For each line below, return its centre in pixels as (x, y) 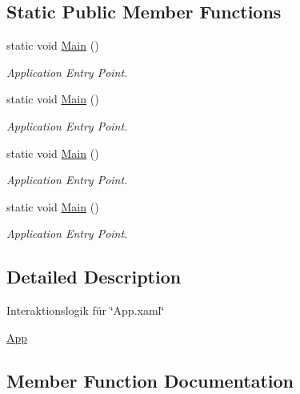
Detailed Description (94, 277)
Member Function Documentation (150, 380)
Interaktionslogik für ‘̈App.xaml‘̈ (86, 310)
